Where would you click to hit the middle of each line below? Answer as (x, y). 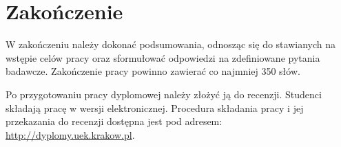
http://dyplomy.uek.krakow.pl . (70, 134)
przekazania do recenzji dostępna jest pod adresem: (114, 121)
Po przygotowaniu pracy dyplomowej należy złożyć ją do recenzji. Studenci (164, 94)
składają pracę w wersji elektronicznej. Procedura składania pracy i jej (155, 108)
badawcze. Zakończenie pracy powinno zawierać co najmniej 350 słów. (153, 71)
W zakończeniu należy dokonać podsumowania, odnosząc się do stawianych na (171, 44)
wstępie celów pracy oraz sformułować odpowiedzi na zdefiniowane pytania (163, 57)
